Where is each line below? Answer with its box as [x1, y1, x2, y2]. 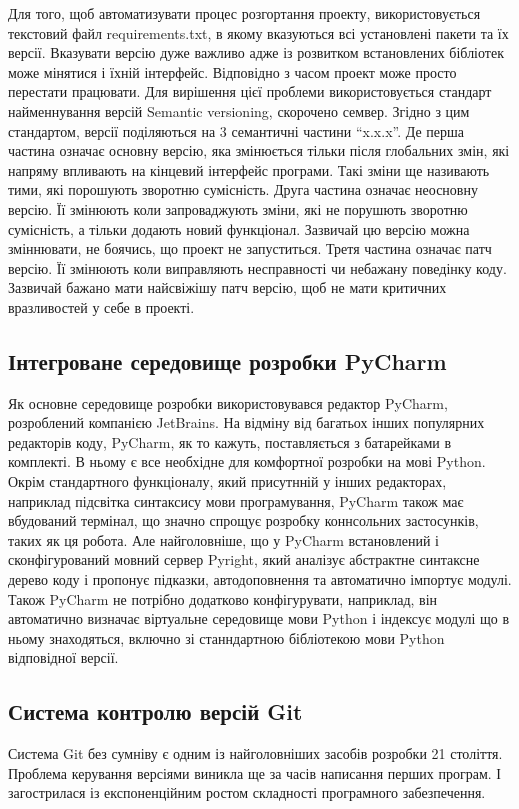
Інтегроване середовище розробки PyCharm [8, 345, 447, 376]
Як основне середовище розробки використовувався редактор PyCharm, [8, 392, 448, 413]
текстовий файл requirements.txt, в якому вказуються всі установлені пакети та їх [8, 22, 509, 43]
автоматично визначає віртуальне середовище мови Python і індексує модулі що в [8, 608, 510, 629]
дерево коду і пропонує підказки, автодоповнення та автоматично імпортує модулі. [8, 569, 512, 590]
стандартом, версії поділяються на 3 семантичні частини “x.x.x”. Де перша [8, 120, 465, 141]
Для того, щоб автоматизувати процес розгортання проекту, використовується [8, 3, 481, 23]
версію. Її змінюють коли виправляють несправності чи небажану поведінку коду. [8, 257, 507, 278]
